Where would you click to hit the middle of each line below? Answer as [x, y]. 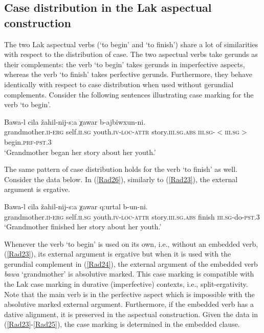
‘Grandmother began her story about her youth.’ [80, 152]
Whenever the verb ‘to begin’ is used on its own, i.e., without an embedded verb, [131, 243]
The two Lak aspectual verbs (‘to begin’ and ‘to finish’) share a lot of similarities [131, 44]
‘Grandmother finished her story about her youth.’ [83, 227]
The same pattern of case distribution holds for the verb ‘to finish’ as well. [121, 169]
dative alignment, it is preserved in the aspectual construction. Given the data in [131, 314]
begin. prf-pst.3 [28, 141]
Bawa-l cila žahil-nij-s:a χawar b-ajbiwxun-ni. [75, 121]
